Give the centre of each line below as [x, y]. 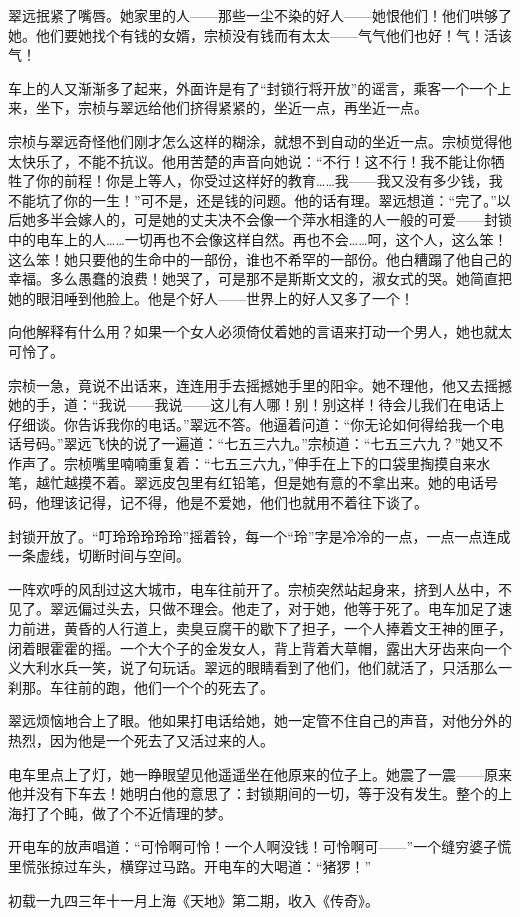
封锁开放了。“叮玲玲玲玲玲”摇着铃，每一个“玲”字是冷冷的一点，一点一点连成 [259, 535]
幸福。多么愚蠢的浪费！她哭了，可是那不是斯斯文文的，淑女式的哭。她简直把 [260, 278]
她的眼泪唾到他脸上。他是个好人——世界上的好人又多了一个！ [211, 297]
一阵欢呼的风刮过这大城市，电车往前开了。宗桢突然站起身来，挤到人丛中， [253, 588]
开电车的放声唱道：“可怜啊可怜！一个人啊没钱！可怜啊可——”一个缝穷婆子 [253, 846]
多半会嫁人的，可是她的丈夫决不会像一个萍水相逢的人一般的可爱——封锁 [273, 219]
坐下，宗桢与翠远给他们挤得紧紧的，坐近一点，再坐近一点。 [231, 107]
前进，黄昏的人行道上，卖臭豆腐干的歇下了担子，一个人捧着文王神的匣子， [266, 628]
